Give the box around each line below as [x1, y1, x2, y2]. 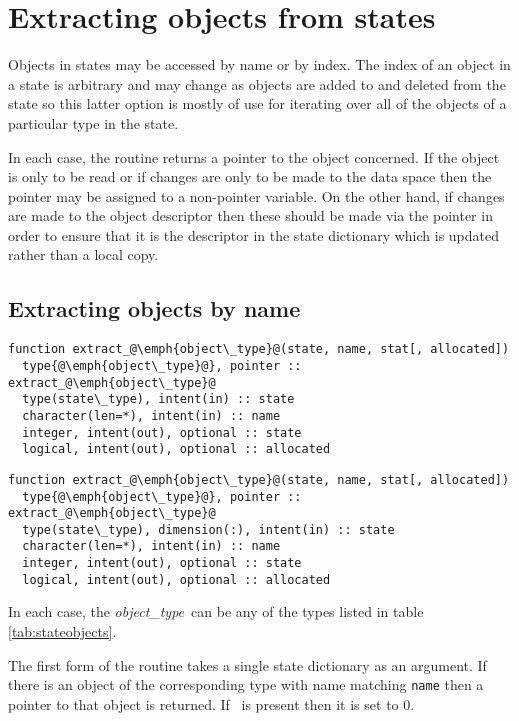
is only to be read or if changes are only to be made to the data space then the [8, 166, 492, 187]
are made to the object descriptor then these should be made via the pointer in [8, 205, 493, 226]
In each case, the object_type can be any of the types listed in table [8, 601, 424, 622]
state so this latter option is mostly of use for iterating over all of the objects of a [8, 93, 507, 114]
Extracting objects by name [8, 293, 301, 324]
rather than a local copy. [8, 244, 159, 265]
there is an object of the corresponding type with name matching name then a [8, 674, 484, 695]
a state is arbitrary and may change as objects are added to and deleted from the [8, 73, 506, 94]
